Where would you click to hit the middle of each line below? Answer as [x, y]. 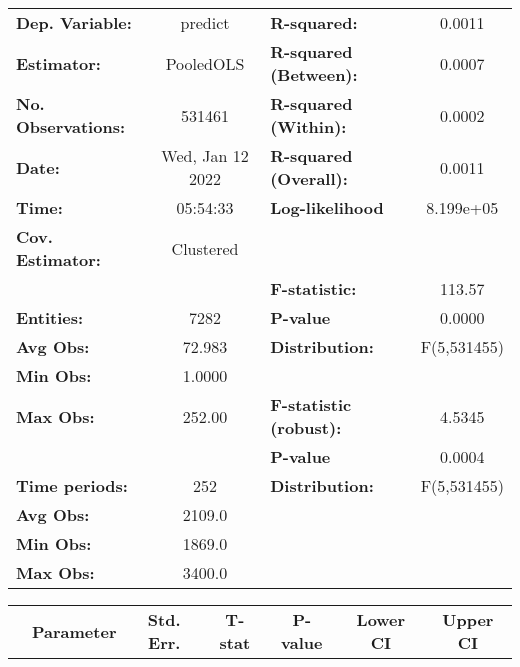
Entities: [50, 317]
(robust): [306, 427]
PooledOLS [205, 63]
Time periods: [72, 485]
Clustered [205, 248]
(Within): [308, 126]
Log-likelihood [327, 207]
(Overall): [309, 178]
